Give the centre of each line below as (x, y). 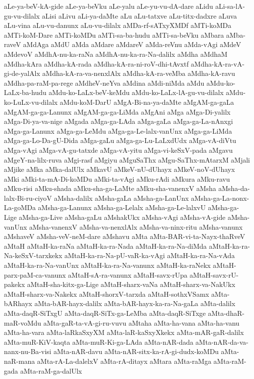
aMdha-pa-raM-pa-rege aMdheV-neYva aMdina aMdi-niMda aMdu (104, 83)
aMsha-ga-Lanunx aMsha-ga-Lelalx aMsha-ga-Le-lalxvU (122, 207)
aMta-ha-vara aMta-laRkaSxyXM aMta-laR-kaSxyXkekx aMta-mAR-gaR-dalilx (124, 332)
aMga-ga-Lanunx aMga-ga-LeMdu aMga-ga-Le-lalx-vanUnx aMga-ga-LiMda (118, 130)
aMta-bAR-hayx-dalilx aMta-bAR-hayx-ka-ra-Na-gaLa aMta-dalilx (135, 303)
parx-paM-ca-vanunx (35, 274)
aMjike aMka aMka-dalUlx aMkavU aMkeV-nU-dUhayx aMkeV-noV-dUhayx (119, 169)
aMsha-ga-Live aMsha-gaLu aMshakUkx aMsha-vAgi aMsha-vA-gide (122, 217)
